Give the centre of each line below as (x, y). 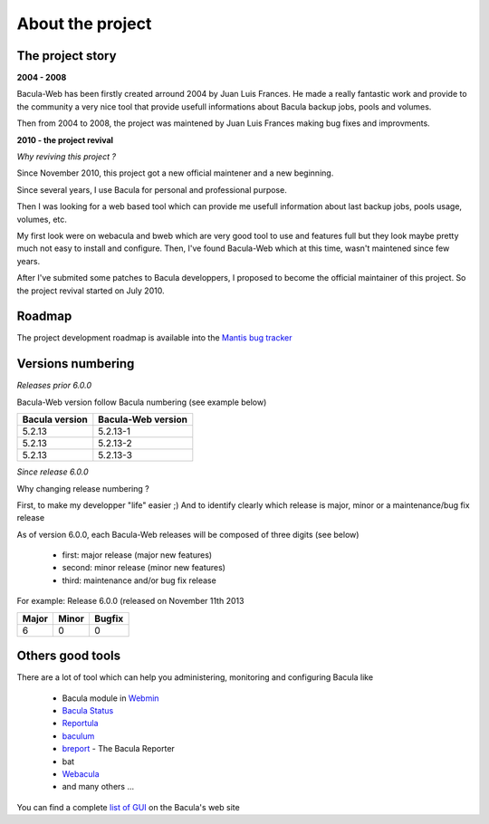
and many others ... (98, 787)
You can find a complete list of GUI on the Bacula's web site (128, 807)
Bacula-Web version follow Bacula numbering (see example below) (142, 402)
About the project (84, 24)
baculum (78, 736)
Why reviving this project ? (67, 157)
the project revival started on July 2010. (91, 291)
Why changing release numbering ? (83, 488)
